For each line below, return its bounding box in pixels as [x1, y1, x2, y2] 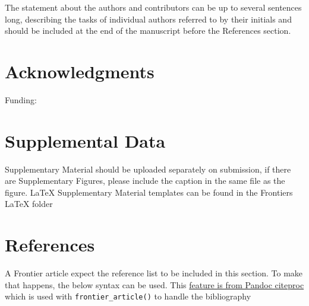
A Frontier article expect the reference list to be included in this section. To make [5, 267, 303, 279]
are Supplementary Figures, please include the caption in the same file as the [5, 174, 285, 187]
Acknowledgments [5, 59, 154, 83]
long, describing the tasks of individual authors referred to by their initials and [5, 12, 292, 25]
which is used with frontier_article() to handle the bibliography [5, 290, 251, 302]
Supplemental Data [5, 128, 166, 152]
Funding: [5, 93, 37, 106]
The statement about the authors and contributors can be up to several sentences [5, 1, 302, 13]
